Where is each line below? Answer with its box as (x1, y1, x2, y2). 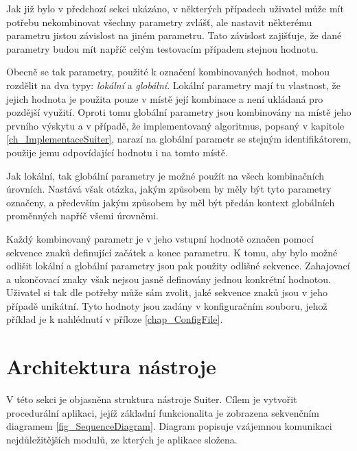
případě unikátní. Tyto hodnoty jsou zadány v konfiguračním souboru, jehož (6, 298, 327, 313)
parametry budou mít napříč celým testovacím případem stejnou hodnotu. (6, 41, 319, 56)
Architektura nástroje (6, 352, 216, 380)
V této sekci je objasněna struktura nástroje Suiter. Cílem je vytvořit (6, 392, 297, 406)
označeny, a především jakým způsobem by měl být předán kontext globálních (6, 195, 335, 209)
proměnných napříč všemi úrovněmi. (6, 208, 159, 223)
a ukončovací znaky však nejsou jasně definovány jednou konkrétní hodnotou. (6, 271, 331, 286)
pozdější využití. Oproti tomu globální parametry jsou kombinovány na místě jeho (6, 105, 352, 119)
